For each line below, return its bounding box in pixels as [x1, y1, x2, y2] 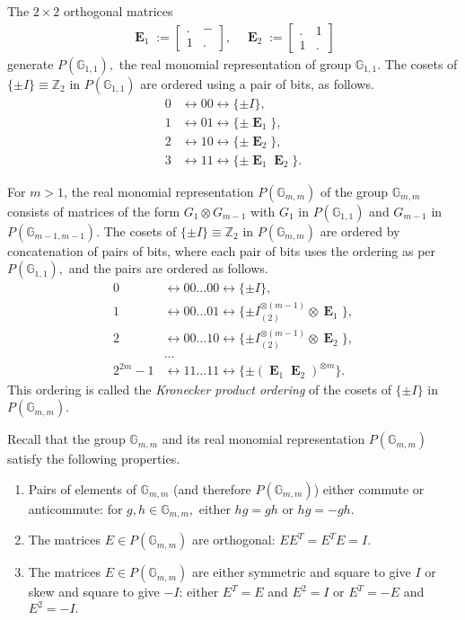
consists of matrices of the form [7, 201, 180, 220]
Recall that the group [7, 430, 126, 448]
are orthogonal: [191, 530, 276, 549]
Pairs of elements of [28, 479, 136, 498]
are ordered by [320, 221, 400, 240]
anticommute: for [28, 499, 123, 518]
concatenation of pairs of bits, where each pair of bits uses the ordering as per [7, 241, 436, 260]
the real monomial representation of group [118, 54, 352, 73]
